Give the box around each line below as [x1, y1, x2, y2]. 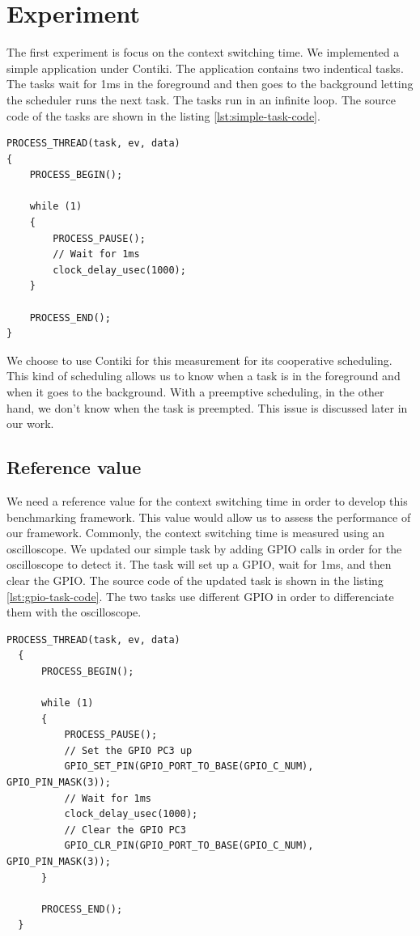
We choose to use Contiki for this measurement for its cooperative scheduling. [6, 351, 392, 368]
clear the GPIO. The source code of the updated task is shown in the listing [6, 571, 384, 588]
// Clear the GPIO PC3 [64, 824, 186, 836]
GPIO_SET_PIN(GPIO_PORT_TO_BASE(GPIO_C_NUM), [64, 760, 314, 773]
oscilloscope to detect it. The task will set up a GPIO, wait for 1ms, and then [6, 556, 392, 573]
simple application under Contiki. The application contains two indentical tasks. [6, 59, 404, 76]
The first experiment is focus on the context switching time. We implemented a [6, 44, 400, 61]
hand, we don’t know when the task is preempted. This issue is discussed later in [6, 399, 408, 416]
